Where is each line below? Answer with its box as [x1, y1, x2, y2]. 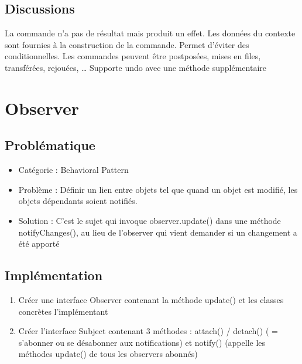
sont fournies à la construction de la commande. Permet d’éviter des [5, 38, 249, 50]
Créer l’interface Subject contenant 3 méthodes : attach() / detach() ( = [18, 325, 278, 337]
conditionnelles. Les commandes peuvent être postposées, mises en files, [5, 50, 261, 62]
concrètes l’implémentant [18, 305, 108, 317]
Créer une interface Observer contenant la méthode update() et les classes [18, 293, 284, 305]
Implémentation [5, 266, 103, 284]
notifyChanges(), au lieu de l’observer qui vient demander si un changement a [18, 226, 297, 238]
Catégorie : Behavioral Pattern [18, 164, 129, 176]
